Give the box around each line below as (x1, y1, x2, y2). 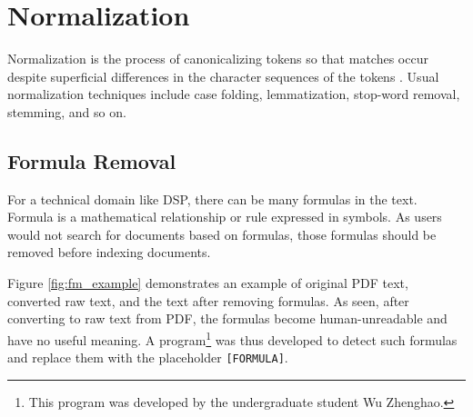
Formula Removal (7, 146, 176, 174)
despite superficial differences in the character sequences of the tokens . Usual (7, 66, 439, 85)
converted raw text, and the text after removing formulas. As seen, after (7, 291, 409, 310)
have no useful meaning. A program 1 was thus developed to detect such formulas (7, 327, 458, 349)
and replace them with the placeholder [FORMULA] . (7, 348, 288, 367)
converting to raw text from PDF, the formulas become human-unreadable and (7, 309, 448, 328)
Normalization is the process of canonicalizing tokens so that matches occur (7, 49, 428, 68)
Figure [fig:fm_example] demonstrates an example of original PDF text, (7, 273, 408, 293)
